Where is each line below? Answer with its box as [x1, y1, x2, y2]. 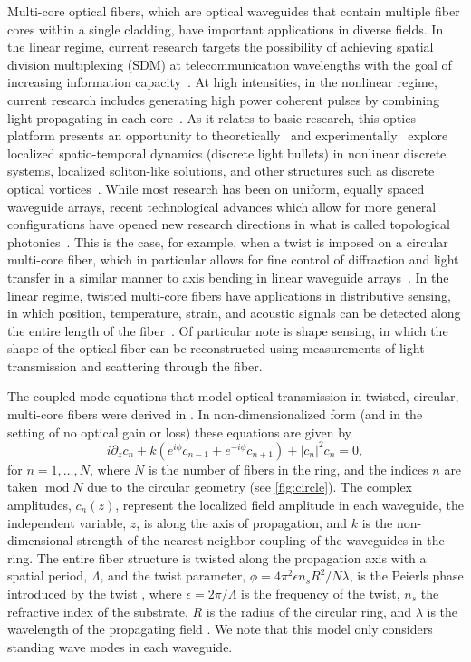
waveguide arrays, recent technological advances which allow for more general [7, 197, 437, 216]
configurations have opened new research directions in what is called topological [7, 215, 450, 234]
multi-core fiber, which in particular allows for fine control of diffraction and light [7, 250, 459, 269]
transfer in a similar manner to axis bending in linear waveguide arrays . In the [7, 267, 449, 286]
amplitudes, [7, 494, 72, 513]
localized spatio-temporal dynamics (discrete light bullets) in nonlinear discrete [7, 143, 447, 162]
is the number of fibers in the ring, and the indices [148, 459, 428, 478]
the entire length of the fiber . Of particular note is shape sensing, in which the [7, 321, 448, 340]
